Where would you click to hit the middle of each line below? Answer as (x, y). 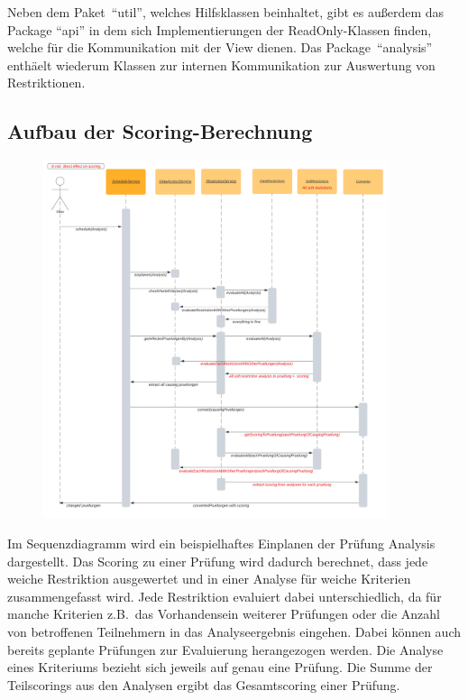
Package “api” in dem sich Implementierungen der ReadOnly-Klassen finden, (220, 29)
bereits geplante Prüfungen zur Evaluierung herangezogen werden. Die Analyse (225, 649)
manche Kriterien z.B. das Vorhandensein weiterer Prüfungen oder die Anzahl (224, 614)
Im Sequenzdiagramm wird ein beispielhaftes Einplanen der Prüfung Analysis (221, 543)
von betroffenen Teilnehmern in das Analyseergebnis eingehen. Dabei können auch (234, 632)
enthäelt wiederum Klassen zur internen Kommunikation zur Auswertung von (221, 64)
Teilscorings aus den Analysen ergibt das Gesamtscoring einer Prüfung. (204, 684)
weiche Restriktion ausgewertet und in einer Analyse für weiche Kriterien (209, 579)
